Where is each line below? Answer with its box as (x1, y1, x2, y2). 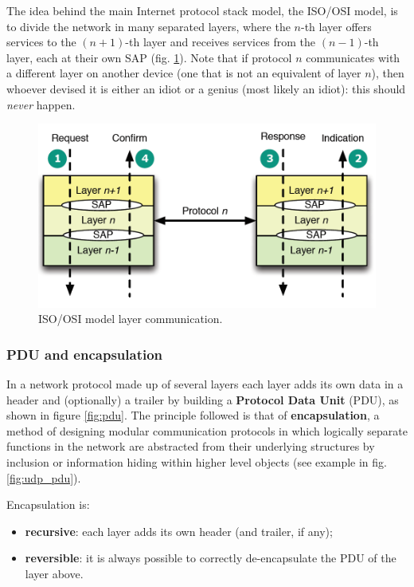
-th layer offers (300, 18, 372, 34)
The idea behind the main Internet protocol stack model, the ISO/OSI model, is (6, 2, 398, 18)
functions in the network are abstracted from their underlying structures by (6, 438, 375, 455)
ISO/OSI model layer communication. (38, 310, 223, 327)
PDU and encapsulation (6, 344, 163, 364)
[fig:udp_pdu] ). (6, 469, 81, 486)
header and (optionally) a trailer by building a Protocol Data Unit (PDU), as (6, 391, 399, 408)
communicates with (306, 49, 400, 65)
